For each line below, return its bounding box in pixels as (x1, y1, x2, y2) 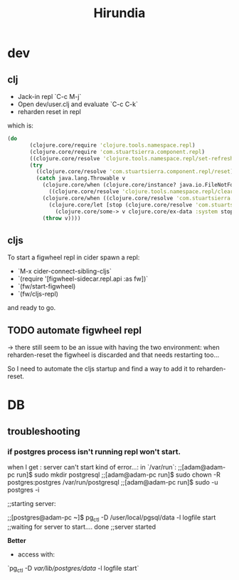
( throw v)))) (42, 214, 81, 222)
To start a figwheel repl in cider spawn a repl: (7, 253, 140, 261)
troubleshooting (7, 425, 80, 437)
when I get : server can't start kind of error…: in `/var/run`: (7, 462, 176, 471)
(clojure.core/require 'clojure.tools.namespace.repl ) (29, 141, 196, 149)
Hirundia (93, 5, 146, 21)
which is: (7, 121, 34, 130)
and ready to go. (7, 304, 56, 312)
